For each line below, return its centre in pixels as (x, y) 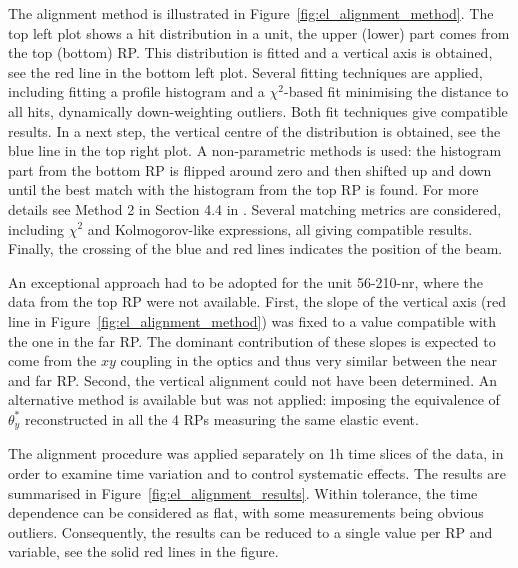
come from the (52, 360)
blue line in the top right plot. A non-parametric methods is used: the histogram (255, 150)
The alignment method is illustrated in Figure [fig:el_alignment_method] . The (251, 13)
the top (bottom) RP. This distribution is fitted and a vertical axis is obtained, (250, 52)
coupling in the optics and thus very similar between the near (308, 360)
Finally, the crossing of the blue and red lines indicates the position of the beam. (255, 248)
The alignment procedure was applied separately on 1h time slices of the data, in (256, 453)
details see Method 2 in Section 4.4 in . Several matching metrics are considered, (255, 208)
